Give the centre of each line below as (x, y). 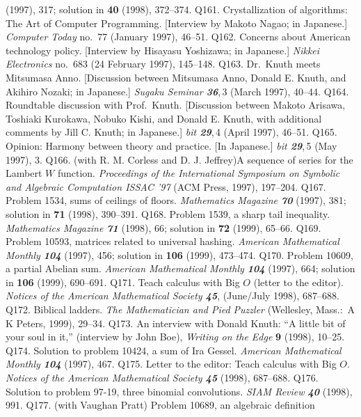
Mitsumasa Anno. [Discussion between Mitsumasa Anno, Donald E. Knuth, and (176, 77)
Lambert (24, 173)
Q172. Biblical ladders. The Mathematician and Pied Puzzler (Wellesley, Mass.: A (180, 309)
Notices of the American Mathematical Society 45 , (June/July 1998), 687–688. (173, 296)
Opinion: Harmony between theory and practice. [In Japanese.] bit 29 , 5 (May (171, 145)
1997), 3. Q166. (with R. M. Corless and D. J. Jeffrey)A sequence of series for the (179, 159)
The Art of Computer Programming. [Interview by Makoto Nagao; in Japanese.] (177, 23)
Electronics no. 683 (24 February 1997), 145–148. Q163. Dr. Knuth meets (163, 64)
